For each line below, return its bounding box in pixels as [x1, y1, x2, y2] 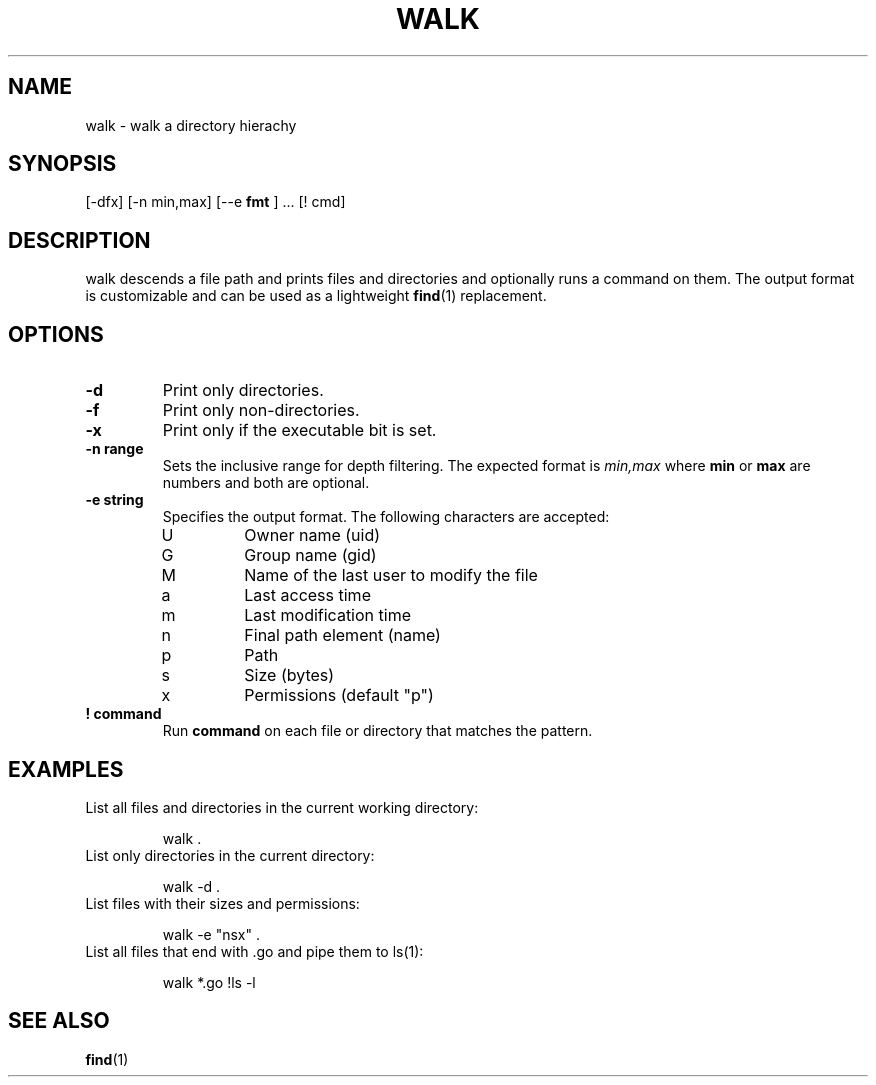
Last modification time [244, 605, 411, 626]
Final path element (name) [244, 625, 441, 646]
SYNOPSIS [8, 151, 117, 177]
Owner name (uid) [244, 525, 381, 546]
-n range [85, 440, 144, 458]
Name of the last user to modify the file [244, 565, 538, 586]
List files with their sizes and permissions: [85, 894, 360, 912]
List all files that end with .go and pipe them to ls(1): [85, 942, 424, 960]
